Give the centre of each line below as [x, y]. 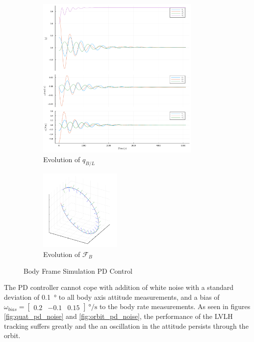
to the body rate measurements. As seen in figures [175, 306]
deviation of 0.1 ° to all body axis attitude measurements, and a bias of [112, 297]
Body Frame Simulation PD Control [78, 271]
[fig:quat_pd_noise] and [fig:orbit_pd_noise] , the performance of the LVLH [118, 316]
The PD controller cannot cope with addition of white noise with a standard [119, 287]
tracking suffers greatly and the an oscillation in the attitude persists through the [126, 326]
